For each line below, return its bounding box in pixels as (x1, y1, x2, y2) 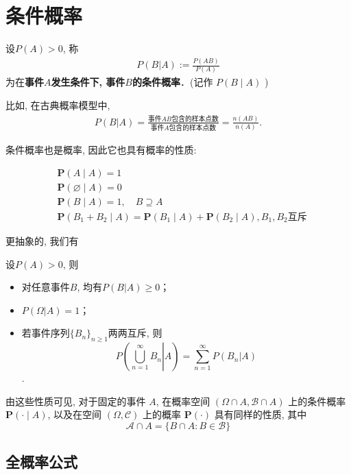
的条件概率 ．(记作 (132, 75, 213, 89)
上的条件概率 (288, 393, 346, 408)
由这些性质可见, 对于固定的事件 (5, 393, 146, 408)
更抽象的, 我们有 (5, 233, 79, 247)
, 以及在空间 (47, 407, 102, 422)
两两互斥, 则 (108, 326, 162, 340)
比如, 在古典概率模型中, (5, 97, 110, 112)
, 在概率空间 (156, 393, 210, 408)
